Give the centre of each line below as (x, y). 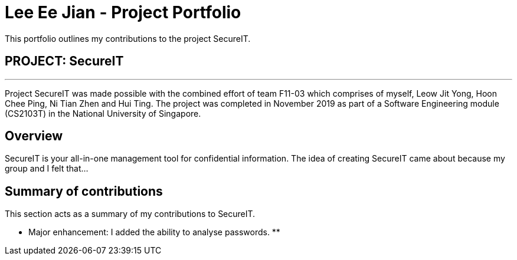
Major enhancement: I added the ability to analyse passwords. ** (154, 232)
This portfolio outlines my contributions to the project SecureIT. (128, 38)
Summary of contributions (84, 191)
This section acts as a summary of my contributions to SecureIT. (130, 214)
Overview (34, 136)
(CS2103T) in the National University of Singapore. (103, 113)
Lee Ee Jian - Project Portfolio (123, 12)
